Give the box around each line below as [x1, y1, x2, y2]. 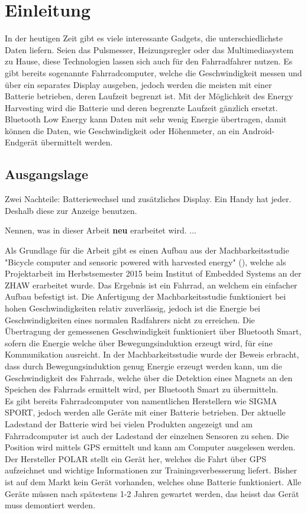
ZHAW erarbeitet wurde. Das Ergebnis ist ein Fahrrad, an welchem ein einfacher [5, 278, 298, 291]
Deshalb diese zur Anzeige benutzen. [5, 204, 137, 216]
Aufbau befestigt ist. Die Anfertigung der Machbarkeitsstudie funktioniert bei [5, 290, 286, 303]
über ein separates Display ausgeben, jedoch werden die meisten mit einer [5, 78, 272, 90]
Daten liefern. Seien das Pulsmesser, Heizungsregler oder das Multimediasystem [5, 43, 294, 56]
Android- [242, 124, 275, 137]
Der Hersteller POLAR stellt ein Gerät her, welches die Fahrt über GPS [5, 452, 267, 465]
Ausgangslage [5, 165, 88, 183]
